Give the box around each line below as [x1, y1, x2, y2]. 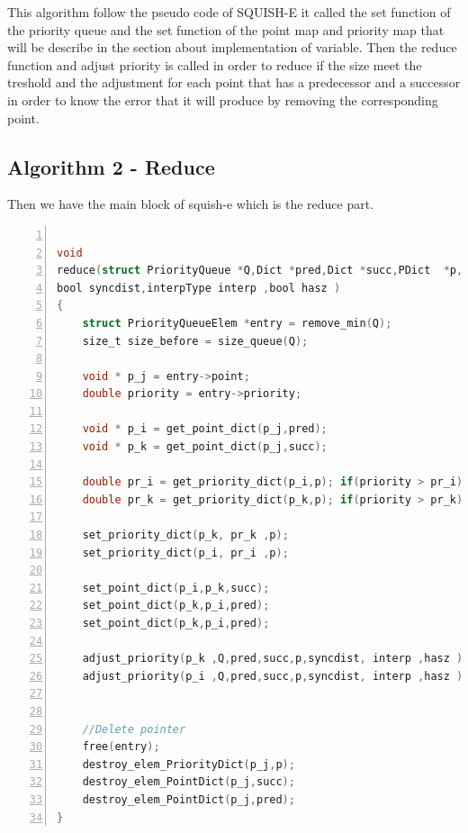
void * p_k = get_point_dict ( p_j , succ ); [82, 440, 328, 454]
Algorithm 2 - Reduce [7, 152, 215, 180]
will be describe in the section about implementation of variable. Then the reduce [7, 38, 457, 57]
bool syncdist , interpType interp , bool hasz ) [57, 281, 341, 294]
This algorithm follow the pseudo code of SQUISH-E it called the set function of [7, 3, 451, 21]
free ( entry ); [82, 740, 160, 754]
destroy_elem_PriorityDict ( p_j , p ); [82, 757, 295, 771]
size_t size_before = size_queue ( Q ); [82, 334, 309, 348]
